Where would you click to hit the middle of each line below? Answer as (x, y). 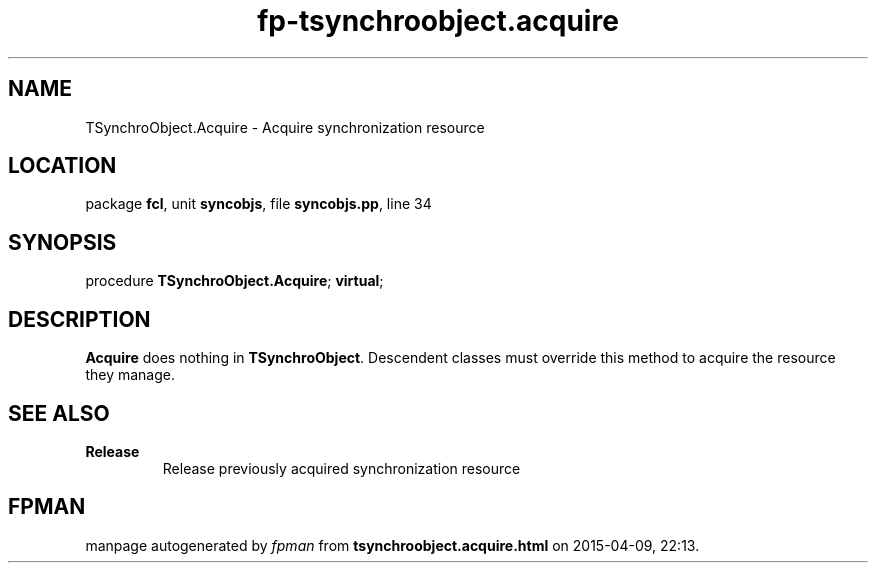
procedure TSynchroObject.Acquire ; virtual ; (234, 281)
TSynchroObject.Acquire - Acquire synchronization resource (285, 127)
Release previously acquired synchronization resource (341, 468)
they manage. (130, 375)
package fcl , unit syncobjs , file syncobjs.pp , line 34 (258, 204)
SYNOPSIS (62, 242)
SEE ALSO (59, 413)
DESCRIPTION (79, 319)
